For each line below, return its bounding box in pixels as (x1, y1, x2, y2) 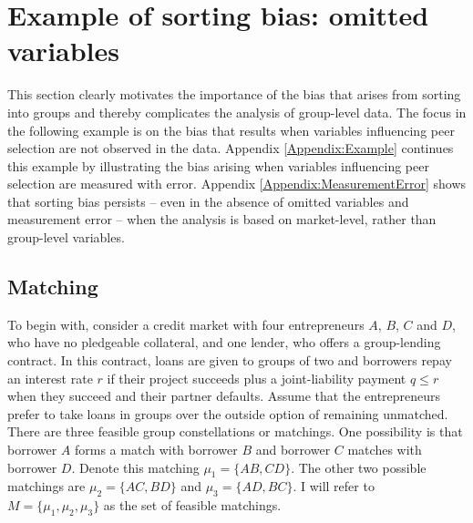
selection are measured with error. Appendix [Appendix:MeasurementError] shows (7, 174, 467, 193)
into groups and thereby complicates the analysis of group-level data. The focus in (7, 102, 467, 121)
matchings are (7, 477, 86, 496)
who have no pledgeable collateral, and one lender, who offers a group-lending (7, 333, 441, 352)
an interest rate (7, 368, 93, 387)
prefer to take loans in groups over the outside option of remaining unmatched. (7, 404, 448, 423)
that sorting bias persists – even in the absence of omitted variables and (7, 191, 409, 210)
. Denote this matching (71, 457, 200, 477)
